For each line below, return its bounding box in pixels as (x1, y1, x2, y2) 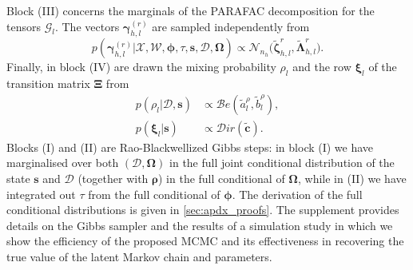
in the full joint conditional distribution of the (169, 154, 395, 171)
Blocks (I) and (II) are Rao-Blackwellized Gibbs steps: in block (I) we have (6, 138, 374, 155)
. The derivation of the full (232, 185, 363, 202)
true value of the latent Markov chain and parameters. (6, 248, 272, 264)
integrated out (6, 185, 76, 202)
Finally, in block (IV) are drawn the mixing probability (6, 58, 276, 75)
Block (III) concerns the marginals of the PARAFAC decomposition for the (6, 2, 375, 18)
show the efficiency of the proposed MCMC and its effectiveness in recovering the (6, 232, 404, 249)
